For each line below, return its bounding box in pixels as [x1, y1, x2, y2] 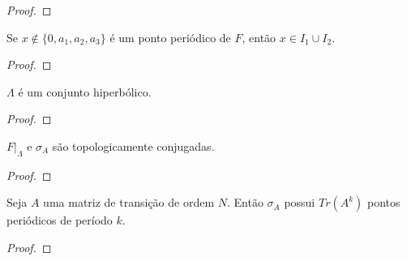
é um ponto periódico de [109, 28, 231, 45]
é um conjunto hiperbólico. [18, 83, 152, 100]
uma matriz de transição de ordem [43, 194, 215, 211]
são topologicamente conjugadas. [52, 137, 215, 154]
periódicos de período [6, 212, 113, 229]
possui [284, 194, 315, 211]
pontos [366, 194, 401, 211]
